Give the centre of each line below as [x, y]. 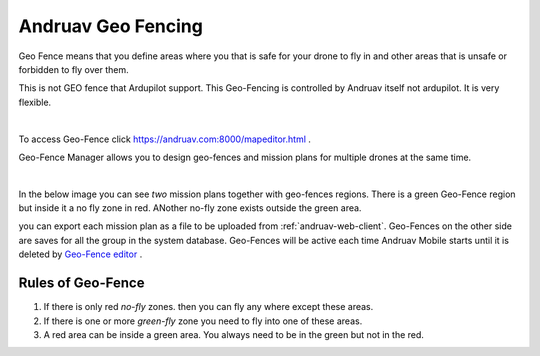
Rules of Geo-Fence [81, 283]
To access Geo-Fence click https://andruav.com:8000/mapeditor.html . [165, 139]
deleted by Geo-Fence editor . [80, 254]
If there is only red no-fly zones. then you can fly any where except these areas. [208, 307]
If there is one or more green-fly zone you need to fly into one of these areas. [203, 321]
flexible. [35, 102]
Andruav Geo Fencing [111, 26]
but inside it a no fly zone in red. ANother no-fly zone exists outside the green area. [190, 208]
